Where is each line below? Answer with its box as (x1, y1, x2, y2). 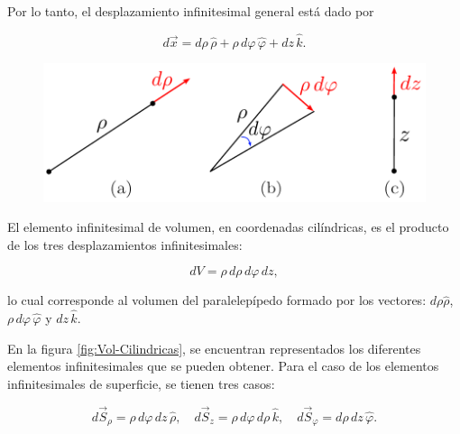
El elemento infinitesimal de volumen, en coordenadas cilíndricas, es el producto (7, 217, 449, 236)
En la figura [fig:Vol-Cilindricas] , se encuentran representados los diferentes (7, 338, 421, 357)
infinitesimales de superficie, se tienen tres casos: (7, 374, 275, 392)
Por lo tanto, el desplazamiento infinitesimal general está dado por (7, 2, 374, 20)
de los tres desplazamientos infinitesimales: (7, 235, 243, 254)
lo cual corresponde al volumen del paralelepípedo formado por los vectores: (7, 291, 427, 309)
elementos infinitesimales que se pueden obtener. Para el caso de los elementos (7, 356, 439, 375)
